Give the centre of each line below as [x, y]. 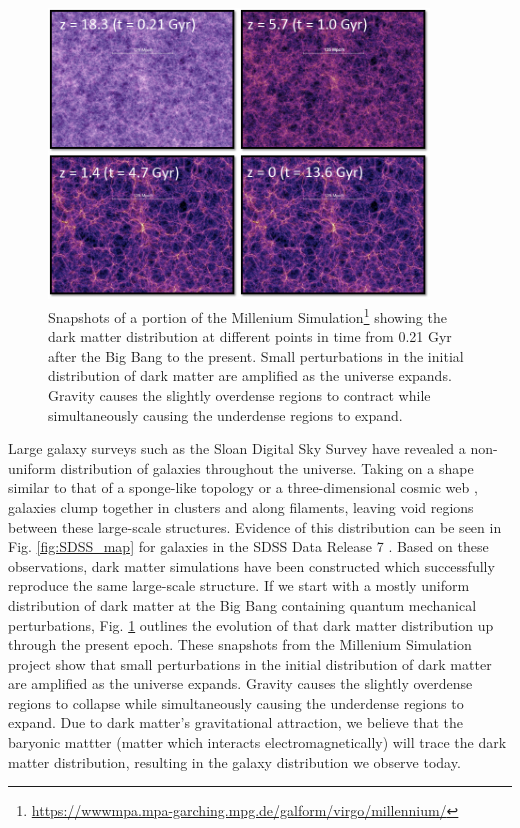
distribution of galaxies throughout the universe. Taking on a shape [267, 467]
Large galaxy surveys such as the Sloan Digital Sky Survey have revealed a [237, 448]
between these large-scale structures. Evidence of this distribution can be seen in [255, 526]
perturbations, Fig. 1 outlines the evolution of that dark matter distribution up [251, 624]
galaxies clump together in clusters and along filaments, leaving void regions [241, 506]
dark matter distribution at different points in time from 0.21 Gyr [250, 336]
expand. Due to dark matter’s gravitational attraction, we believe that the [236, 722]
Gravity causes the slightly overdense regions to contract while [239, 394]
